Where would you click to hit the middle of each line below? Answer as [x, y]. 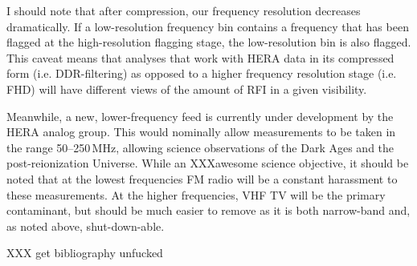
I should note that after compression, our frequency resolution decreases [184, 10]
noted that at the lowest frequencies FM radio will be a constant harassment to [202, 178]
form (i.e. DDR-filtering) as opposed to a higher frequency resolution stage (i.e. [202, 73]
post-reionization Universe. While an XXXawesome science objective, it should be [208, 163]
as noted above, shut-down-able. [86, 226]
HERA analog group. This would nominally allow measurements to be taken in [201, 132]
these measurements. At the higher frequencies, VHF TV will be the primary [196, 194]
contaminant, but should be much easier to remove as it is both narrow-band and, [208, 210]
